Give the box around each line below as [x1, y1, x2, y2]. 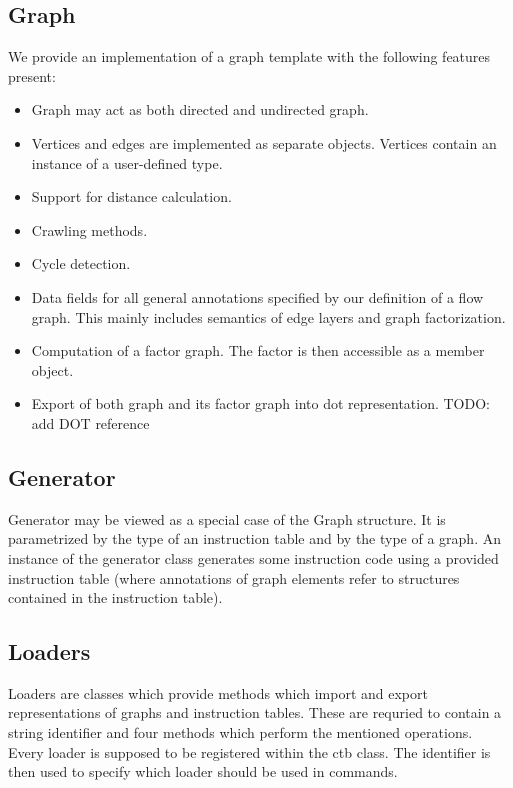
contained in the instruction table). [8, 587, 223, 608]
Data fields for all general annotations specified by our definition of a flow [31, 286, 484, 307]
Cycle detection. [31, 253, 131, 274]
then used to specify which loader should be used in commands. [8, 761, 398, 782]
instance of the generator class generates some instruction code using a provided [8, 547, 499, 568]
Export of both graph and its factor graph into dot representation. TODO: [31, 393, 490, 414]
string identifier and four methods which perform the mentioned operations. [8, 722, 473, 743]
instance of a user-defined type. [31, 152, 223, 173]
